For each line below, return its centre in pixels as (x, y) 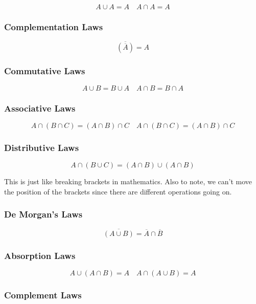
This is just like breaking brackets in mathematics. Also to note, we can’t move (128, 181)
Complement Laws (43, 295)
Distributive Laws (42, 147)
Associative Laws (40, 108)
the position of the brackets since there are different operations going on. (118, 191)
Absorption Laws (40, 255)
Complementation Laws (54, 26)
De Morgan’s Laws (43, 214)
